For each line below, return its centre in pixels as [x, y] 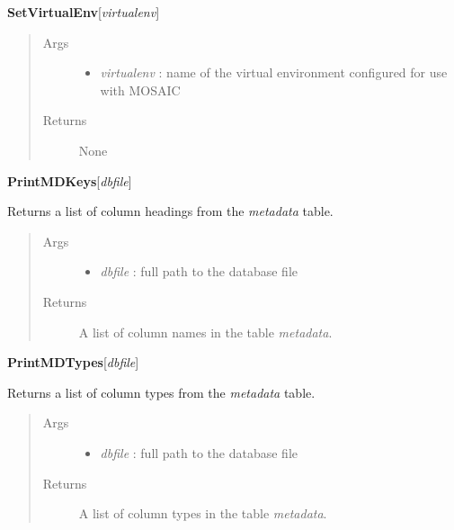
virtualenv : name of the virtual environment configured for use [274, 72]
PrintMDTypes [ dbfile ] [73, 362]
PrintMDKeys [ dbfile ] [70, 180]
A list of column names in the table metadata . [205, 332]
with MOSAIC [140, 90]
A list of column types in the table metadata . [203, 513]
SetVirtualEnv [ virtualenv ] [84, 12]
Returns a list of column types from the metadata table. [161, 392]
